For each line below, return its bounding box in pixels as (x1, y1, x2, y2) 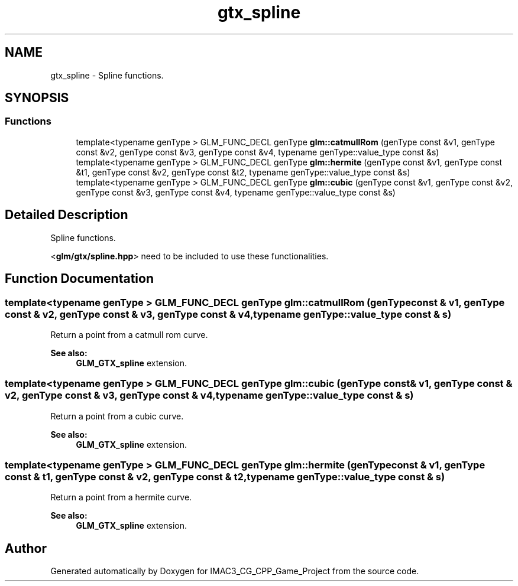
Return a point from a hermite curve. (50, 492, 192, 503)
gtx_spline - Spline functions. (50, 70, 164, 80)
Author (5, 541, 47, 556)
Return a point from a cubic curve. (50, 411, 184, 421)
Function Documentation (5, 271, 154, 287)
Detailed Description (5, 207, 128, 223)
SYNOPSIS (5, 90, 69, 106)
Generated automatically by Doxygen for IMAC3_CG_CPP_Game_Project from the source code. (50, 566, 419, 577)
